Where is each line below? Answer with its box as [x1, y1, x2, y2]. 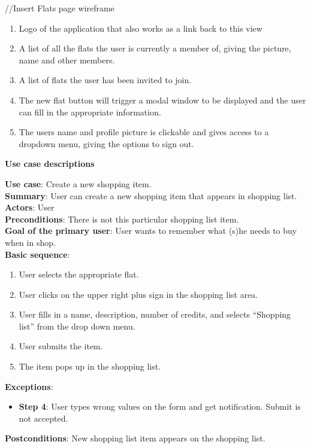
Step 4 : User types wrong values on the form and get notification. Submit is [19, 400, 301, 413]
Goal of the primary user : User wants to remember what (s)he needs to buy [5, 224, 297, 237]
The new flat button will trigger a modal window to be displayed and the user [19, 93, 306, 106]
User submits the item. [19, 340, 103, 352]
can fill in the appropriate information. [19, 105, 161, 118]
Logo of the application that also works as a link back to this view [19, 22, 262, 34]
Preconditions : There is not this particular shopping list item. [5, 212, 239, 225]
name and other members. [19, 53, 115, 66]
